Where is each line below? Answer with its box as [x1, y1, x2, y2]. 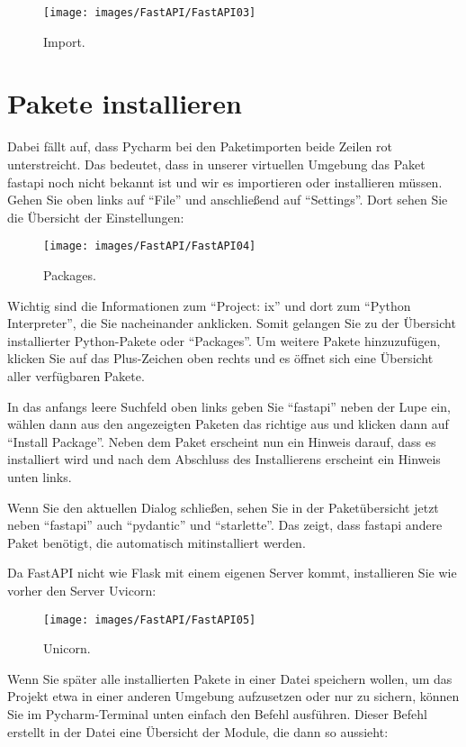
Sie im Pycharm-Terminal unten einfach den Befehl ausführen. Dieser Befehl [7, 704, 427, 723]
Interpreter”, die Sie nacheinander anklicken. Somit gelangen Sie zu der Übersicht [7, 314, 456, 333]
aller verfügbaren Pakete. [7, 366, 145, 385]
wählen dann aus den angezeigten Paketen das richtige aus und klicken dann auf [7, 414, 449, 433]
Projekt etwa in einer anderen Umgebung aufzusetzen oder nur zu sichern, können [7, 687, 460, 706]
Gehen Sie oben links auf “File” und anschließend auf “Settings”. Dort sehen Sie [7, 190, 448, 209]
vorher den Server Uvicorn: [7, 580, 157, 599]
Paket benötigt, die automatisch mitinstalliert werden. [7, 533, 306, 551]
